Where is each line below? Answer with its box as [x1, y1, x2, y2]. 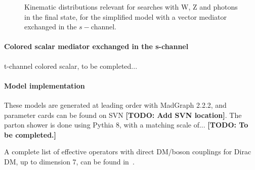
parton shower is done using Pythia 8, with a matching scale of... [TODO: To [4, 119, 248, 130]
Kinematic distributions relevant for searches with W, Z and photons [24, 2, 238, 12]
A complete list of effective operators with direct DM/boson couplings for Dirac [4, 146, 251, 157]
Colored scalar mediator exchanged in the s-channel [4, 41, 189, 52]
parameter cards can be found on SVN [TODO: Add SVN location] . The [4, 109, 242, 120]
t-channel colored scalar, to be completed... [4, 60, 138, 71]
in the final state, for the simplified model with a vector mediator [24, 11, 227, 22]
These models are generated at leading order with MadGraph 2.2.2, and [4, 99, 227, 110]
